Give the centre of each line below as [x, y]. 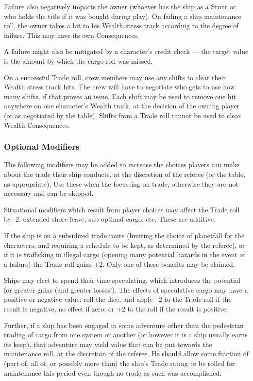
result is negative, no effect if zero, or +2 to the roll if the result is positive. [116, 309]
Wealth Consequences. [37, 125]
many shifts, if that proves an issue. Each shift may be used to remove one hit [120, 96]
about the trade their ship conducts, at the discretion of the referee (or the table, [125, 174]
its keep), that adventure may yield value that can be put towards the [108, 344]
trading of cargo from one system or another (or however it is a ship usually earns [126, 335]
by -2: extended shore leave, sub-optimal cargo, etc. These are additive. [110, 219]
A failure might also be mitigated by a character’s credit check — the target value [126, 51]
